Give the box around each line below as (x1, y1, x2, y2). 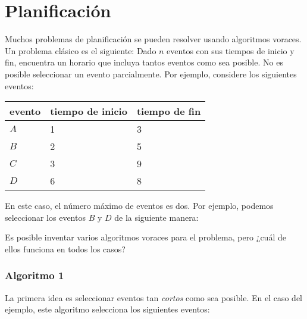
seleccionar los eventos (5, 211, 86, 223)
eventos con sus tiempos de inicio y (167, 44, 295, 57)
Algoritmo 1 (5, 268, 64, 283)
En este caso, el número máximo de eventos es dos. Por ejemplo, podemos (5, 199, 274, 212)
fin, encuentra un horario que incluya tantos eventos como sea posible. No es (5, 56, 283, 68)
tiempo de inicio (50, 104, 127, 118)
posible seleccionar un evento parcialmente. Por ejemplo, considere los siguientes (5, 67, 297, 80)
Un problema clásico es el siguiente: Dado (5, 44, 156, 57)
